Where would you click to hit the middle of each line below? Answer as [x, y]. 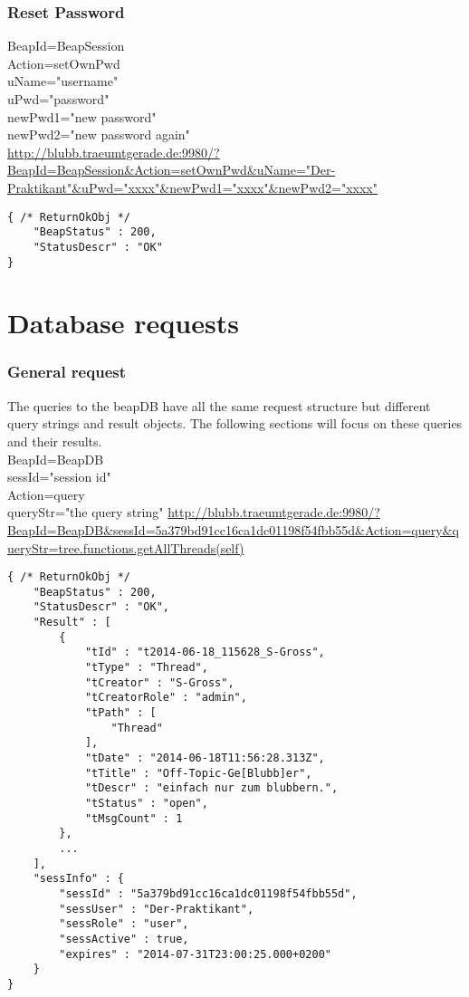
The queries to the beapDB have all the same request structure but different [219, 405]
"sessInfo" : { [78, 879]
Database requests [123, 323]
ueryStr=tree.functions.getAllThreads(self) [126, 547]
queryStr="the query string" [86, 512]
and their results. [55, 441]
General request [67, 372]
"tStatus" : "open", [146, 803]
